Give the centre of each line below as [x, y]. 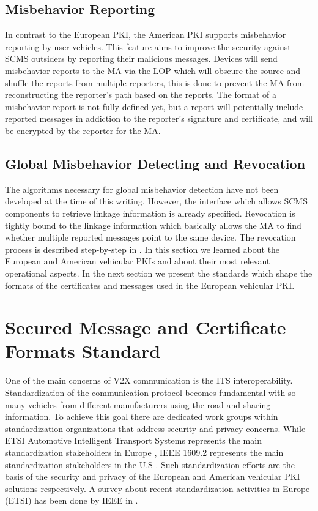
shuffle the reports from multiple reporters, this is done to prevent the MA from [155, 82]
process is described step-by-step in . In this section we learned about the [142, 249]
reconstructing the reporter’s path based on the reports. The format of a [141, 95]
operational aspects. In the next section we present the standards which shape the [159, 273]
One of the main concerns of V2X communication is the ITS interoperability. [149, 380]
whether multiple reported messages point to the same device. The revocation [150, 237]
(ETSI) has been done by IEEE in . [72, 500]
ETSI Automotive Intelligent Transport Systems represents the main [133, 440]
